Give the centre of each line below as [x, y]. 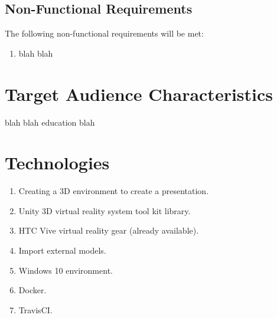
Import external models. [62, 250]
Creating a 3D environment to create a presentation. [114, 191]
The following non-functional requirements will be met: [104, 33]
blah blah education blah [50, 122]
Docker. [32, 290]
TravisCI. [35, 309]
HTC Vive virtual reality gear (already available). [109, 230]
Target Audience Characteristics [139, 94]
